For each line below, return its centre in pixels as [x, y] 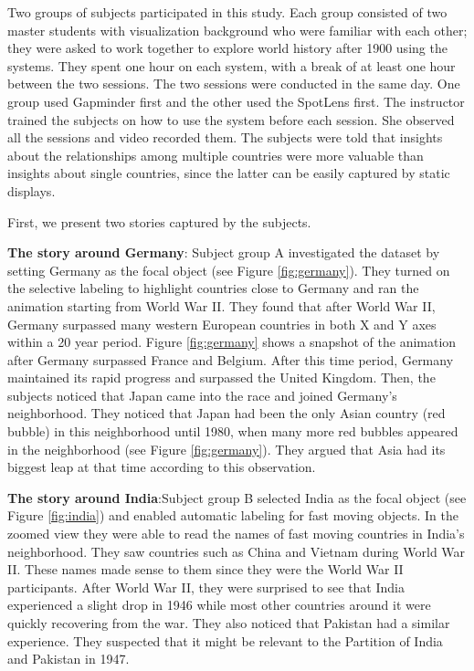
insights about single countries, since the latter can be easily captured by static [229, 173]
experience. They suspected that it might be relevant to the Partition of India [225, 640]
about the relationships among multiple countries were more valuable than [216, 155]
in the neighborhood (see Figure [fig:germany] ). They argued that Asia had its [226, 449]
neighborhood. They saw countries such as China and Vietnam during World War [237, 551]
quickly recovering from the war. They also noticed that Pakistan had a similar [229, 623]
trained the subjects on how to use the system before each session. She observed [231, 119]
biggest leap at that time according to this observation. [162, 467]
